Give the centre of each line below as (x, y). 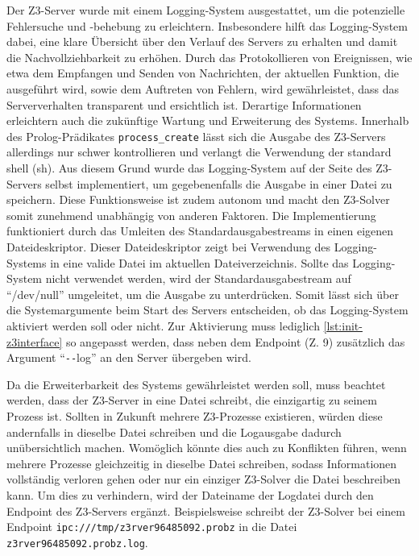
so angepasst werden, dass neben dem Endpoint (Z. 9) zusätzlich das (235, 341)
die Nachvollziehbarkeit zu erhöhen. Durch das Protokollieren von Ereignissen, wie (209, 57)
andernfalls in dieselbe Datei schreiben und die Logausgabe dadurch (174, 432)
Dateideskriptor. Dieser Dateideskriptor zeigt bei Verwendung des (169, 246)
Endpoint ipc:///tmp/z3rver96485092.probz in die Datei (152, 527)
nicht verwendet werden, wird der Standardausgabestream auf (198, 278)
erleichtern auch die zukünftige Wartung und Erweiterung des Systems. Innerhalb (208, 120)
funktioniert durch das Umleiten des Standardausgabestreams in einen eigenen (200, 231)
